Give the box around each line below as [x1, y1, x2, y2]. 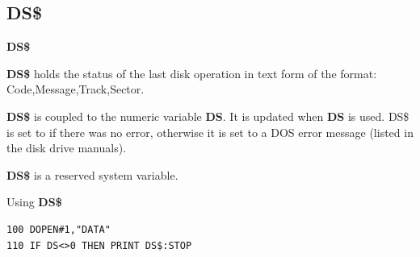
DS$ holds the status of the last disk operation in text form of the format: [6, 64, 377, 81]
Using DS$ [6, 193, 62, 210]
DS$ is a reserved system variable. [6, 166, 178, 183]
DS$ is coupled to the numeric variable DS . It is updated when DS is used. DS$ [6, 107, 409, 124]
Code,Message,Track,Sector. [6, 81, 145, 97]
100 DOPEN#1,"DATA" [6, 223, 111, 235]
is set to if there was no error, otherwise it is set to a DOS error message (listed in [6, 123, 414, 140]
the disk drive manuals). [6, 139, 126, 156]
